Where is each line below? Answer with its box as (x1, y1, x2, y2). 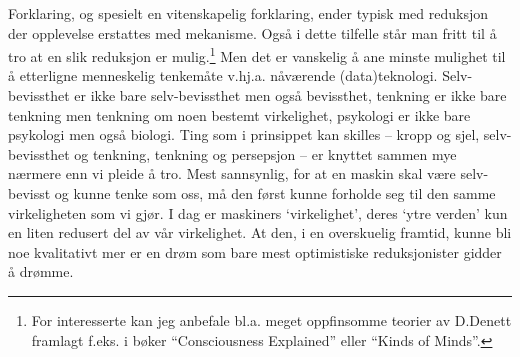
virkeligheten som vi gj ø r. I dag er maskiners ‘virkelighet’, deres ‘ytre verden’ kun (8, 202, 508, 223)
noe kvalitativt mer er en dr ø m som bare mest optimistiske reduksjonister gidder (8, 241, 502, 262)
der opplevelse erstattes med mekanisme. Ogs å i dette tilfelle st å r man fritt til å (8, 22, 497, 43)
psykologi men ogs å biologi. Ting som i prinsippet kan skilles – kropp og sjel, (8, 124, 480, 145)
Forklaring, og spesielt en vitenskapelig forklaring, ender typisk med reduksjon (8, 3, 488, 23)
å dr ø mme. (8, 261, 74, 282)
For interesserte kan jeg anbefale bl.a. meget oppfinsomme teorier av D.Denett (31, 309, 512, 330)
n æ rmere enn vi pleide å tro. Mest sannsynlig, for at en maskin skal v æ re (8, 163, 456, 184)
